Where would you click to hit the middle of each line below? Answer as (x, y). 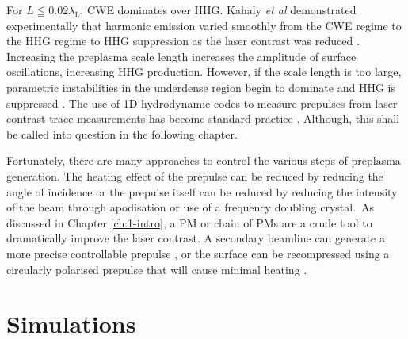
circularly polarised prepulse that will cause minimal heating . (157, 269)
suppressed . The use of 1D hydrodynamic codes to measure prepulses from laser (202, 103)
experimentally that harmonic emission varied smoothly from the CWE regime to (204, 25)
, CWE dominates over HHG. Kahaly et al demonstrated (218, 10)
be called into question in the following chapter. (122, 133)
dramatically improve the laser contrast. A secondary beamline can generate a (196, 238)
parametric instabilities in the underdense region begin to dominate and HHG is (201, 87)
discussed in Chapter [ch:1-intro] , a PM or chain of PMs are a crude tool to (189, 222)
